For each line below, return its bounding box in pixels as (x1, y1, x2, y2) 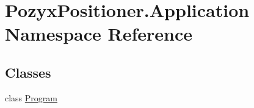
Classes (5, 62, 51, 81)
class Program (5, 91, 57, 104)
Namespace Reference (5, 21, 192, 46)
